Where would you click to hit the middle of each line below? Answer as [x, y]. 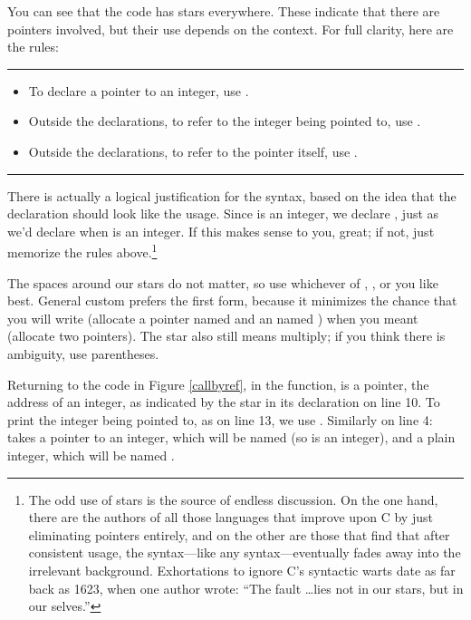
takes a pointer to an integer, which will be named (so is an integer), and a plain [231, 437]
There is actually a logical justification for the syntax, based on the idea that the [232, 195]
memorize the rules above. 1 [82, 251]
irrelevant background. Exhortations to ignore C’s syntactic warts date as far [242, 570]
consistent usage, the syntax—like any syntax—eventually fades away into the [245, 552]
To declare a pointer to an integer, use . [139, 90]
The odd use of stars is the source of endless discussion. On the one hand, [233, 499]
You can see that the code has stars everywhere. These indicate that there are [224, 11]
